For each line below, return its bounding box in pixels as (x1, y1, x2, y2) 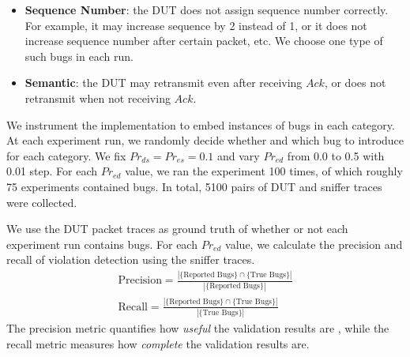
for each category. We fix (6, 147, 126, 163)
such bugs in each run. (24, 47, 134, 64)
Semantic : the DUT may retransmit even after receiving (24, 74, 303, 91)
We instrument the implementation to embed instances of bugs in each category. (6, 116, 395, 133)
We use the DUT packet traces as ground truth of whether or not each (6, 220, 348, 237)
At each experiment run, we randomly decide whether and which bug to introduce (6, 132, 404, 148)
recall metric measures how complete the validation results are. (6, 335, 310, 351)
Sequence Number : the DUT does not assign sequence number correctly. (24, 2, 389, 17)
